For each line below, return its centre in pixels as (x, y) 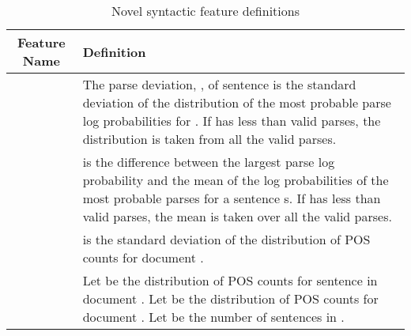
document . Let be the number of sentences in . (213, 317)
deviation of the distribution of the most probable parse (237, 102)
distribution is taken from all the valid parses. (209, 139)
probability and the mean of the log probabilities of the (236, 180)
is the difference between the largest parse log (209, 162)
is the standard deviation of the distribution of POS (226, 239)
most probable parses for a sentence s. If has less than (232, 198)
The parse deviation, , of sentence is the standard (219, 84)
